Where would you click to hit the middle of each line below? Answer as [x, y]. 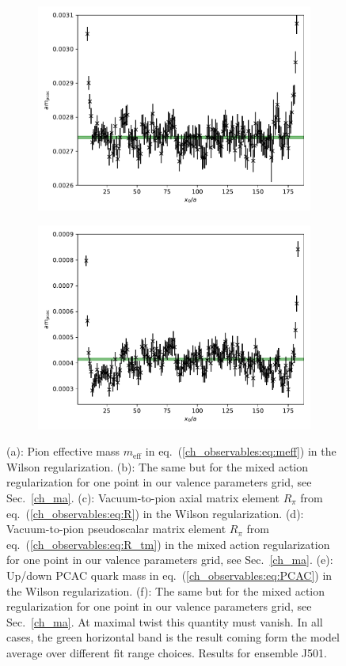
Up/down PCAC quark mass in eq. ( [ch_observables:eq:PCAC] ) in [169, 575]
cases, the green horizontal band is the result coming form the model [173, 637]
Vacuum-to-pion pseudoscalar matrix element [116, 529]
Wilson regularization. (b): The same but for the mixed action [158, 466]
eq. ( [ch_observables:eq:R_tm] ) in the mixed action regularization [168, 544]
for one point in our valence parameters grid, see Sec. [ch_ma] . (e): [170, 560]
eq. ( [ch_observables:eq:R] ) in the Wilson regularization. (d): [155, 513]
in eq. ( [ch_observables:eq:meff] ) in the [241, 451]
